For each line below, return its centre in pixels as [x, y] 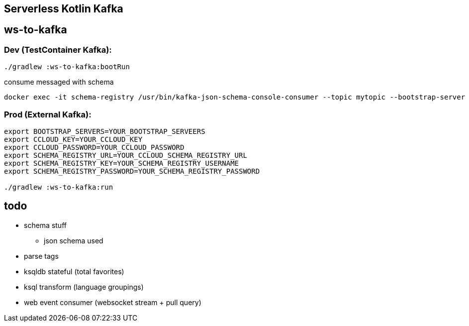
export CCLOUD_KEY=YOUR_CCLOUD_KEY [73, 139]
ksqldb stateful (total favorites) [74, 271]
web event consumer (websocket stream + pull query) [113, 302]
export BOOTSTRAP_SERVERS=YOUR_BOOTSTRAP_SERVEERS [105, 131]
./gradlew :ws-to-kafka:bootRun [67, 67]
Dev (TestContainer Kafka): [58, 50]
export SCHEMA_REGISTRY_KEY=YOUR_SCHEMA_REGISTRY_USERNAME [122, 163]
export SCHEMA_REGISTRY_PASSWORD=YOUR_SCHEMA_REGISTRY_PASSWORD [132, 171]
